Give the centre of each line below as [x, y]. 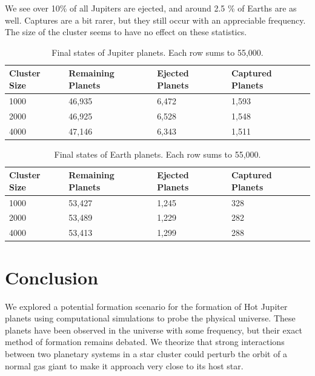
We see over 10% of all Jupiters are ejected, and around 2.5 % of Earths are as [151, 8]
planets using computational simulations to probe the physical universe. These [150, 318]
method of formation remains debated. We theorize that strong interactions [145, 342]
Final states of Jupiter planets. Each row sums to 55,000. [157, 52]
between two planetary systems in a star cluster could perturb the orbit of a [146, 353]
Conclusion [52, 277]
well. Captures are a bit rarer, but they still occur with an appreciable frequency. [155, 20]
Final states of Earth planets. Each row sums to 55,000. [157, 154]
